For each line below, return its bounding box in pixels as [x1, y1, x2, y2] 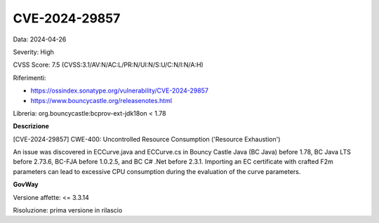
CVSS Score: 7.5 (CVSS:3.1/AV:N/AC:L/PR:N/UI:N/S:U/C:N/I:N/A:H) [13, 60, 204, 69]
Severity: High [13, 48, 54, 56]
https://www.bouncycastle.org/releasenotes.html [30, 96, 172, 104]
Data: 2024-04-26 [13, 35, 67, 43]
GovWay [13, 180, 39, 189]
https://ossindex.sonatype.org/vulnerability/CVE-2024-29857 [30, 86, 208, 95]
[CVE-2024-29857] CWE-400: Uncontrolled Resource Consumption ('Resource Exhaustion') [13, 135, 281, 143]
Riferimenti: [13, 74, 46, 82]
